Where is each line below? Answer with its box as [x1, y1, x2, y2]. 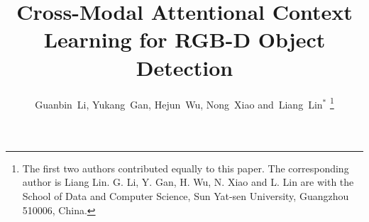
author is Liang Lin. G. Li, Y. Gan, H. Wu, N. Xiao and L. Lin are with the [22, 174, 354, 189]
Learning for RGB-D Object [43, 25, 326, 54]
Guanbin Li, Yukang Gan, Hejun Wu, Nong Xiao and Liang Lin [35, 96, 323, 111]
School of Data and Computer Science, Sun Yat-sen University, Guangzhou [22, 188, 349, 203]
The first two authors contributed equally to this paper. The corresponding [22, 160, 349, 175]
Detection [136, 52, 233, 82]
